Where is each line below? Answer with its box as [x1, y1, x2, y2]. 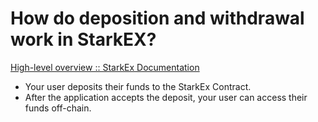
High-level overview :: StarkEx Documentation [10, 61, 200, 73]
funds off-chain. [24, 102, 92, 114]
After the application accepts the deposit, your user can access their [24, 91, 308, 103]
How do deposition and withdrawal [10, 7, 305, 30]
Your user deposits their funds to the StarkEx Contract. [24, 80, 252, 92]
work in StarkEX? [10, 28, 157, 51]
